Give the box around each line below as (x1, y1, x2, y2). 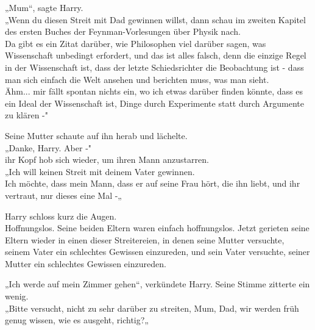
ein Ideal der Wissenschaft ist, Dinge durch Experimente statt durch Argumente (5, 96, 304, 109)
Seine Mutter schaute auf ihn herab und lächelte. (5, 129, 188, 142)
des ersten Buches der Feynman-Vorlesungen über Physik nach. (5, 25, 241, 38)
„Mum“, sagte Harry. (5, 1, 83, 13)
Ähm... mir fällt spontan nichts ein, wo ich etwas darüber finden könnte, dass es (5, 85, 303, 98)
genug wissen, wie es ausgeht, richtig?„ (5, 314, 149, 326)
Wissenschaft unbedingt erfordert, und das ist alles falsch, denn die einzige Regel (5, 49, 306, 62)
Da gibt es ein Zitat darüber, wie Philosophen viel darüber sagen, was (5, 37, 266, 49)
